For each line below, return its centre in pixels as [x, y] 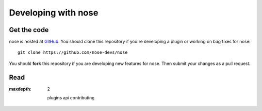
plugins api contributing [71, 98]
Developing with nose [54, 13]
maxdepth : [20, 89]
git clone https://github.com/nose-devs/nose [73, 53]
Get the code [29, 30]
